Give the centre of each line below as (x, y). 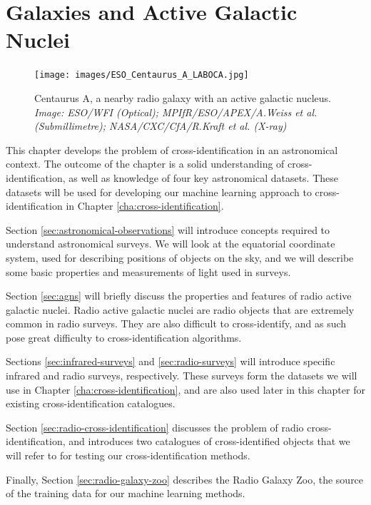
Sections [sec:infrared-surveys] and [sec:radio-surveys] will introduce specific (171, 361)
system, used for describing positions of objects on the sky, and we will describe (180, 257)
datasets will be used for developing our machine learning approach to (159, 192)
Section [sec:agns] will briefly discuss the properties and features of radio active (179, 296)
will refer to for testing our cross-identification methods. (128, 455)
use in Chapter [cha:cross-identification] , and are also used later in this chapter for (185, 389)
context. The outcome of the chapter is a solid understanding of (145, 164)
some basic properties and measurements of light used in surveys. (148, 271)
